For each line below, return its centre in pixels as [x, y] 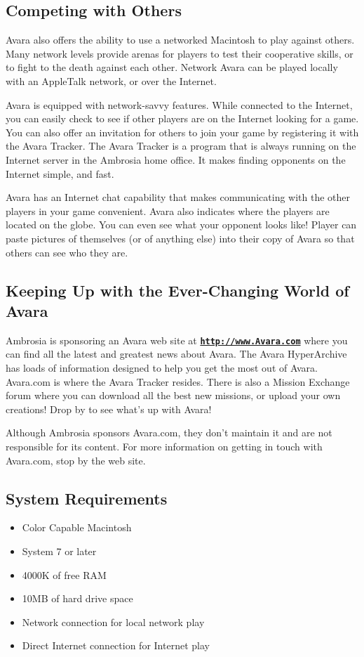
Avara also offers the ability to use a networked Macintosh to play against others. [180, 40]
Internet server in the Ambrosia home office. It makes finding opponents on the [176, 159]
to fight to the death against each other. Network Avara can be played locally [172, 67]
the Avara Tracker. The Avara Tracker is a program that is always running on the [181, 146]
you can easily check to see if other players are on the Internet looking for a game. [182, 118]
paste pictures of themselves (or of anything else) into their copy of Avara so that [180, 238]
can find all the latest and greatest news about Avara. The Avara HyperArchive [176, 354]
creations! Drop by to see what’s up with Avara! [109, 409]
